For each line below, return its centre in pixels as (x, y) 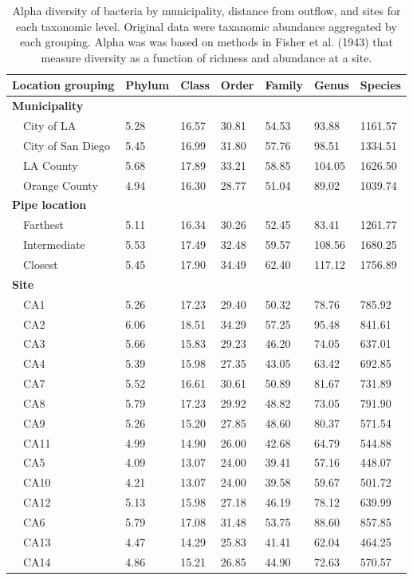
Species (380, 85)
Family (284, 85)
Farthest (43, 225)
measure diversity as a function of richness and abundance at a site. (206, 57)
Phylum (147, 85)
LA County (50, 165)
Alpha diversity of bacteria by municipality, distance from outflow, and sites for (206, 10)
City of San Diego (67, 145)
